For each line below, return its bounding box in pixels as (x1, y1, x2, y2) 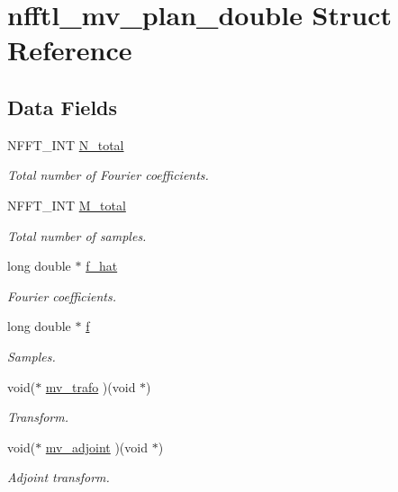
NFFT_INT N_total (7, 135, 124, 154)
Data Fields (7, 93, 118, 121)
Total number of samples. (7, 226, 147, 245)
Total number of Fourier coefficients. (7, 165, 209, 184)
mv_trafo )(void (45, 377, 136, 396)
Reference (7, 31, 132, 68)
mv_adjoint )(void (45, 437, 148, 456)
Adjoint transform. (7, 468, 110, 487)
